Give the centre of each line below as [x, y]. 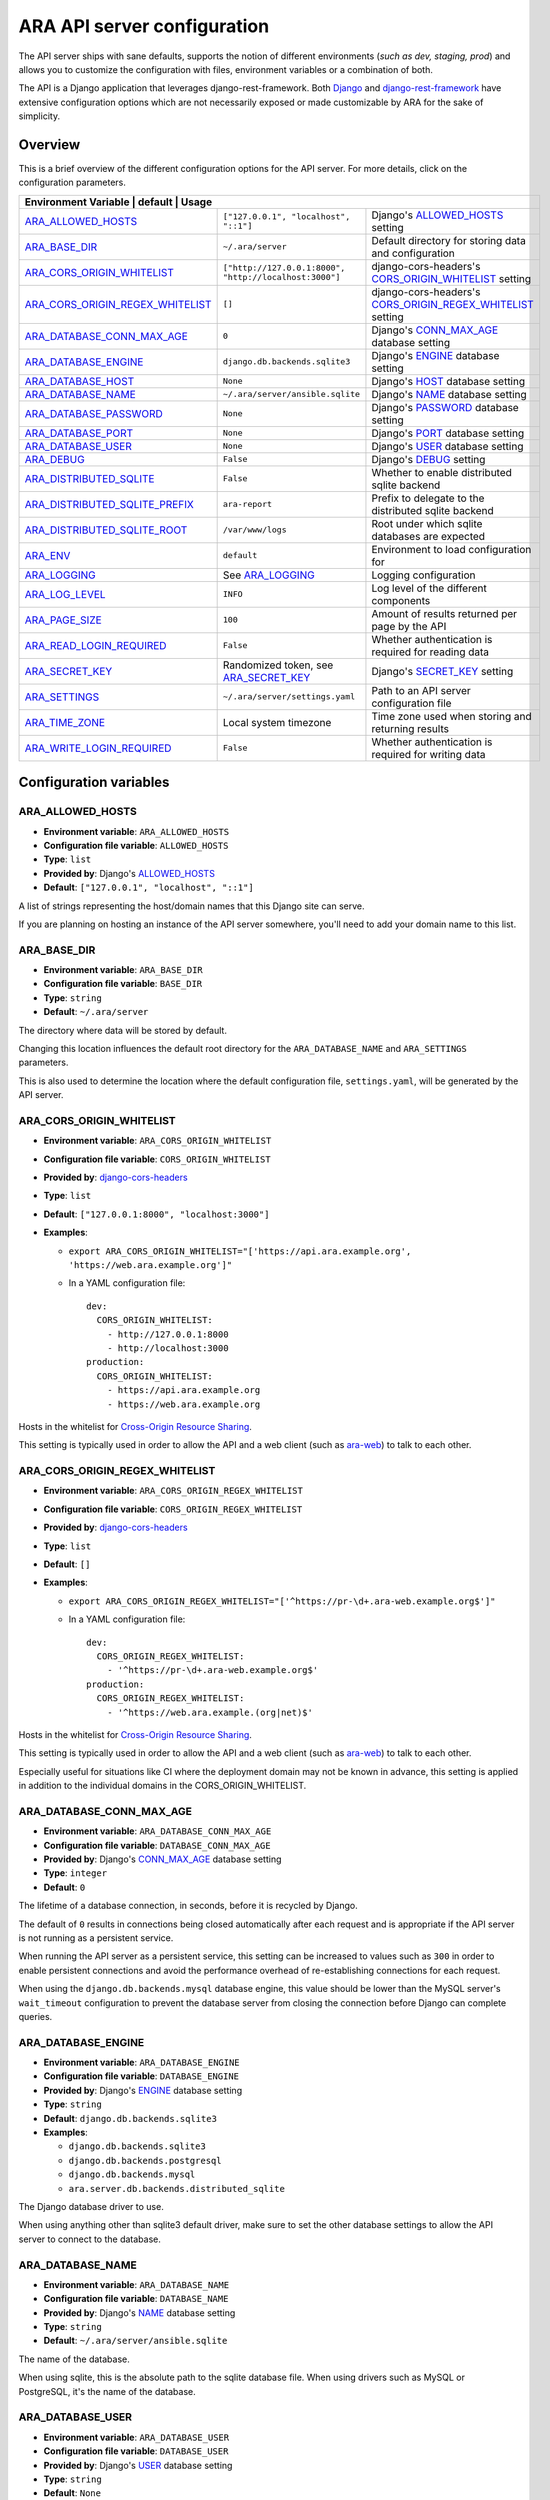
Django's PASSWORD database [445, 407]
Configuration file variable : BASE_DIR [123, 984]
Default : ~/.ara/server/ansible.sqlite [135, 2341]
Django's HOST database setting [448, 381]
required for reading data [430, 652]
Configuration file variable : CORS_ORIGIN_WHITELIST [157, 1159]
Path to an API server [421, 690]
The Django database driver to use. [91, 2206]
